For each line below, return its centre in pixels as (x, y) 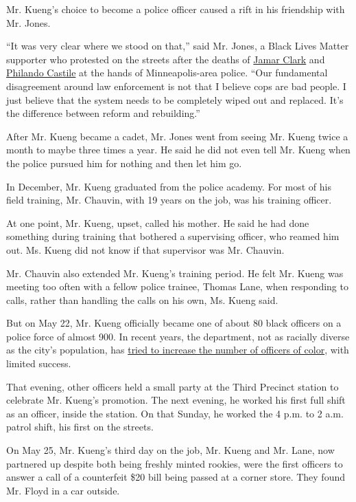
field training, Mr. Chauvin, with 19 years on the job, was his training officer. (169, 200)
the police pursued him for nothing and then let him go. (124, 163)
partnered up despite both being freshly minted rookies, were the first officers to (175, 463)
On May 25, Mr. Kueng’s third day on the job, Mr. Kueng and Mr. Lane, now (170, 450)
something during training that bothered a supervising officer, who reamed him (173, 236)
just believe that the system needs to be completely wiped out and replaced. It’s (175, 99)
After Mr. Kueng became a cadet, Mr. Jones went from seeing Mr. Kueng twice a (177, 136)
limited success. (39, 363)
